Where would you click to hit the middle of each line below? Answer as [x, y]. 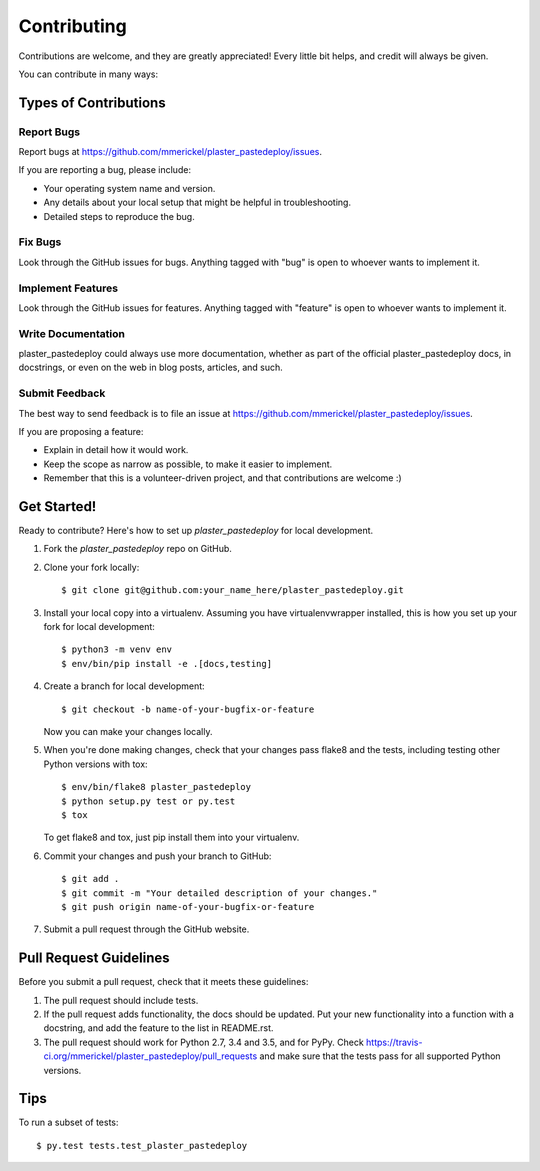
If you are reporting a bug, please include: [105, 170]
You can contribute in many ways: [88, 74]
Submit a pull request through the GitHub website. [146, 929]
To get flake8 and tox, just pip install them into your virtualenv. [171, 837]
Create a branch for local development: [124, 686]
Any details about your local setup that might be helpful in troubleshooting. [197, 202]
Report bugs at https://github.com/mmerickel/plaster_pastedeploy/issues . [170, 152]
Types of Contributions [92, 102]
